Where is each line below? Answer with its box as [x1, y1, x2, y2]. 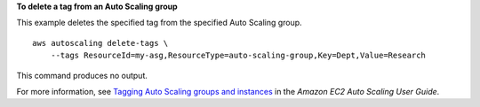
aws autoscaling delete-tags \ [32, 38, 169, 48]
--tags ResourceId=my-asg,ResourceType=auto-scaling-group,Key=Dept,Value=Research [50, 50, 427, 61]
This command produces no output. [16, 70, 148, 80]
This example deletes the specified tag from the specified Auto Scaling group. [16, 18, 302, 28]
